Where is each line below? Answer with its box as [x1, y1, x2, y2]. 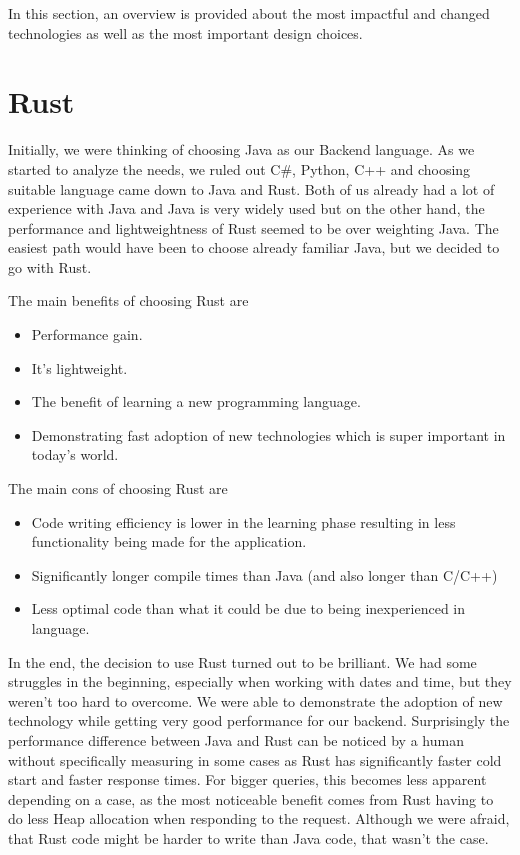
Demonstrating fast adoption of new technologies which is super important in [31, 424, 506, 445]
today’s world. [31, 444, 119, 465]
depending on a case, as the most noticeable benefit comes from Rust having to [8, 788, 494, 809]
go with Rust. [8, 256, 92, 277]
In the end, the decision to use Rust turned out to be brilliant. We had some [8, 651, 477, 672]
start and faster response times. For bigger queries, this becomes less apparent [8, 769, 487, 790]
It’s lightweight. [31, 357, 128, 378]
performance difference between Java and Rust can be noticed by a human [8, 729, 464, 750]
